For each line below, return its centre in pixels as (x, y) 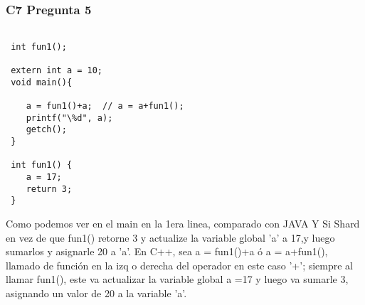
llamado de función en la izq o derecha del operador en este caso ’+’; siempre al (180, 265)
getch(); (46, 130)
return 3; (49, 189)
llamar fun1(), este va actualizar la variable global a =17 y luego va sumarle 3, (177, 279)
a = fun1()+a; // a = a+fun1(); (105, 106)
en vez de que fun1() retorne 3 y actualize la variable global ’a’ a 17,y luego (170, 237)
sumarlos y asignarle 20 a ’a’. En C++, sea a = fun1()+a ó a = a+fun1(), (167, 251)
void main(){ (42, 82)
